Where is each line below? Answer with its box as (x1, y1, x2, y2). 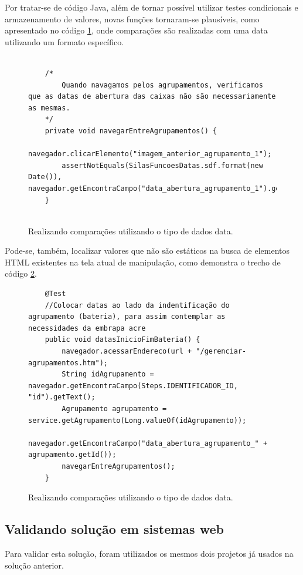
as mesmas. (28, 103, 70, 112)
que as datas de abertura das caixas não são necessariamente (28, 92, 276, 101)
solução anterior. (5, 559, 64, 571)
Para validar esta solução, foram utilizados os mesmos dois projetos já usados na (5, 547, 294, 559)
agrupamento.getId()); (28, 450, 117, 459)
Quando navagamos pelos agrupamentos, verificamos (62, 80, 263, 89)
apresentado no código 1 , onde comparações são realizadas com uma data (5, 24, 268, 36)
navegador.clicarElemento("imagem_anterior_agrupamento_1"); (28, 150, 272, 159)
